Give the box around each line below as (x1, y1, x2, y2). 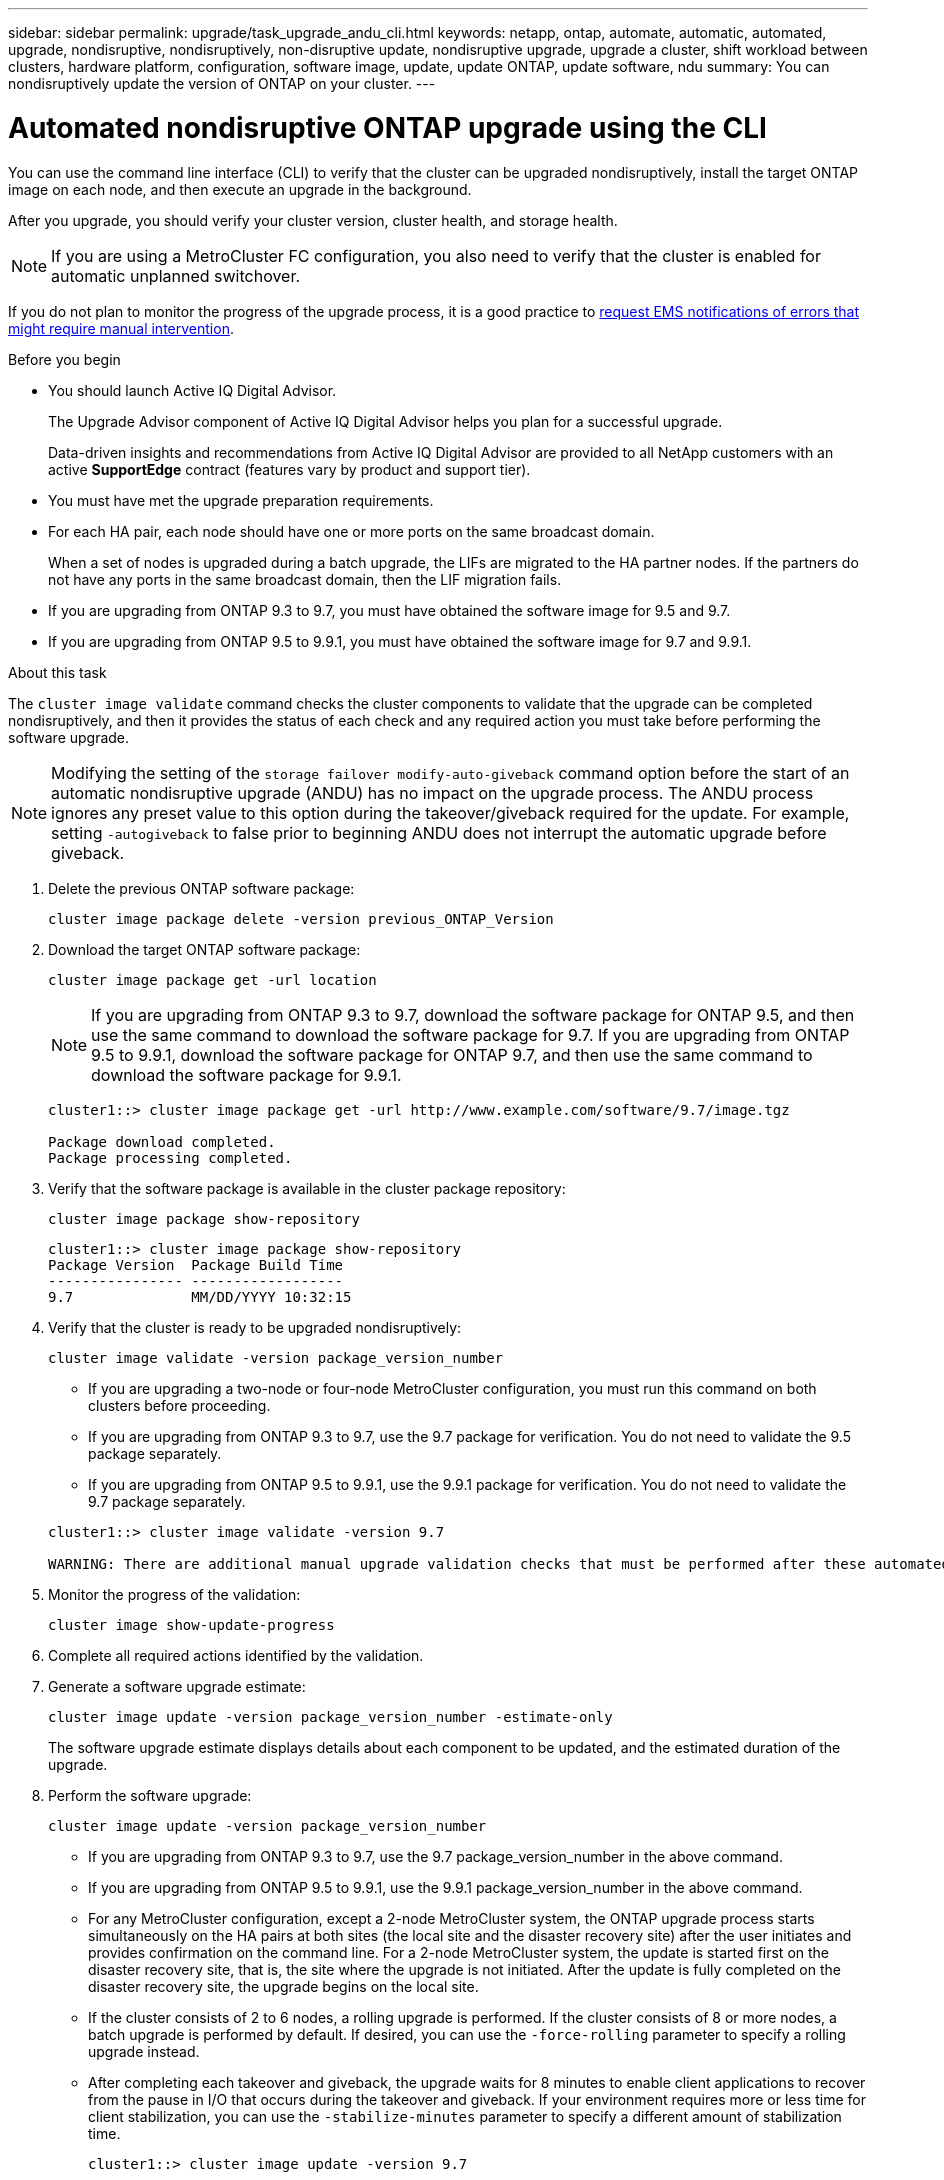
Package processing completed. (48, 1149, 293, 1166)
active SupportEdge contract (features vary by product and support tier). (48, 460, 531, 478)
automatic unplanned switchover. (51, 265, 301, 286)
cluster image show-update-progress (48, 1616, 335, 1633)
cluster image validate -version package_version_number (48, 1349, 504, 1366)
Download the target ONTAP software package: (48, 940, 361, 958)
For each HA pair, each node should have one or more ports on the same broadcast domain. (48, 522, 655, 540)
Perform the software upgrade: (48, 1786, 252, 1804)
